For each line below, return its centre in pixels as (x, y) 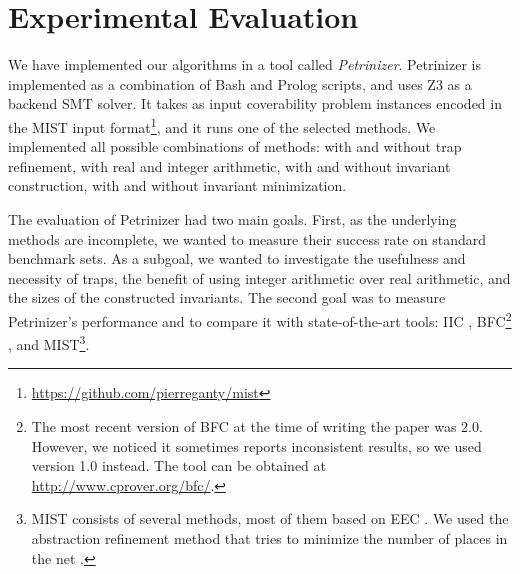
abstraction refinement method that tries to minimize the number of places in (269, 537)
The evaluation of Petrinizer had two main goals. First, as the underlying (232, 218)
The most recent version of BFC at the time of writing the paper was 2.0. (257, 426)
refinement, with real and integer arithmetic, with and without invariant (229, 165)
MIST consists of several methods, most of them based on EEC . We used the (270, 518)
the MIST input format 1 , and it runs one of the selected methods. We (222, 125)
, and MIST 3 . (49, 342)
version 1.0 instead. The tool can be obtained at (178, 465)
